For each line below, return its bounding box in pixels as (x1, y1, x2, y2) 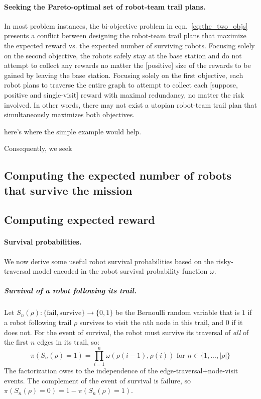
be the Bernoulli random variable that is (115, 307, 240, 317)
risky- (216, 256, 233, 266)
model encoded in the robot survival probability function (33, 266, 208, 276)
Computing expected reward (4, 212, 155, 227)
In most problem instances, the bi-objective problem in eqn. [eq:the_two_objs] (4, 20, 248, 31)
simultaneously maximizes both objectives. (4, 109, 135, 120)
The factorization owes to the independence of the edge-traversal (4, 365, 203, 375)
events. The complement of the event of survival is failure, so (4, 375, 191, 385)
